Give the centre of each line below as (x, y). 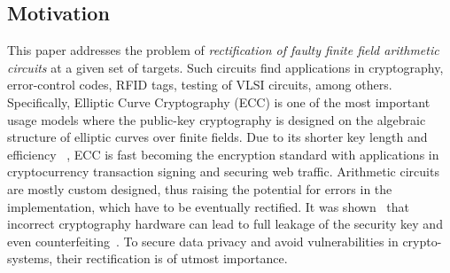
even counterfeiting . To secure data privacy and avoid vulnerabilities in (203, 241)
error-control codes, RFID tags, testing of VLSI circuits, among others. (200, 85)
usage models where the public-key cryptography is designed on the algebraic (217, 119)
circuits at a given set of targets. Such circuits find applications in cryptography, (225, 67)
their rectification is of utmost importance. (172, 258)
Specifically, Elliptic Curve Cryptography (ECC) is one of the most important (219, 101)
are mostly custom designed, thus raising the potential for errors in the (200, 188)
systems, (30, 258)
